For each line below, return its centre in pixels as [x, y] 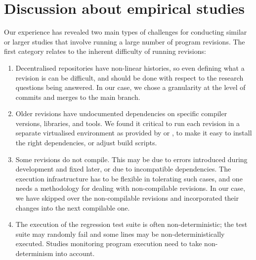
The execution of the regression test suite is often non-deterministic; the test [131, 224]
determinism [34, 253]
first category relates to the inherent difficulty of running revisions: [105, 51]
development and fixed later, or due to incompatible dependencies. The [123, 169]
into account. [75, 253]
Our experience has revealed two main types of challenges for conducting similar [126, 32]
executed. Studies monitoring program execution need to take [109, 243]
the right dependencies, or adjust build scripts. [86, 143]
